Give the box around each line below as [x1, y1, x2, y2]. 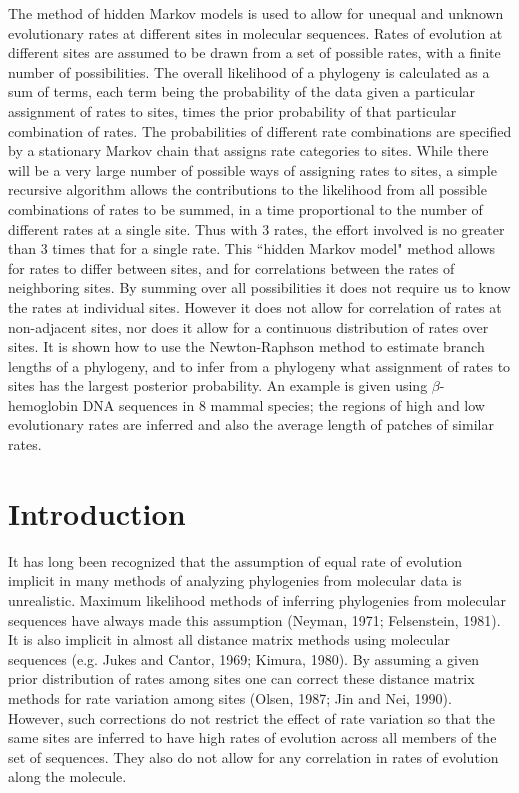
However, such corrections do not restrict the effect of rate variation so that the [8, 707, 496, 728]
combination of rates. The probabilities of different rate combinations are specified [8, 120, 512, 141]
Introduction [8, 492, 186, 533]
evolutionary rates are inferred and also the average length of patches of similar [8, 414, 494, 435]
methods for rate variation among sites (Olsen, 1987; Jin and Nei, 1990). [8, 687, 452, 708]
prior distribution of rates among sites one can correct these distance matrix [8, 668, 475, 689]
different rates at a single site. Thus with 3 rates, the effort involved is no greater [8, 218, 505, 239]
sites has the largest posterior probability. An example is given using [8, 375, 428, 396]
